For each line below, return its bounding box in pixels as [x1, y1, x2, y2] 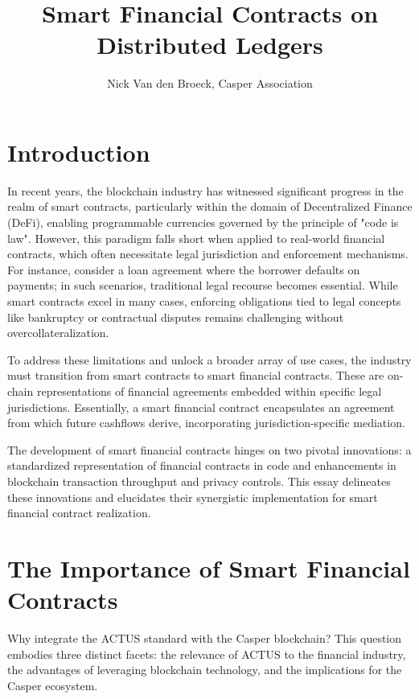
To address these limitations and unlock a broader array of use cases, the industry [7, 351, 412, 368]
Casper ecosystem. [7, 676, 98, 693]
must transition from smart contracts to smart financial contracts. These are [7, 367, 384, 384]
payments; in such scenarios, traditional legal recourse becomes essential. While [7, 277, 398, 294]
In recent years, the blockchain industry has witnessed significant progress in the [7, 182, 404, 199]
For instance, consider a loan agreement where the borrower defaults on [7, 261, 360, 278]
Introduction [7, 135, 150, 168]
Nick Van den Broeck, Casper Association [107, 75, 313, 92]
